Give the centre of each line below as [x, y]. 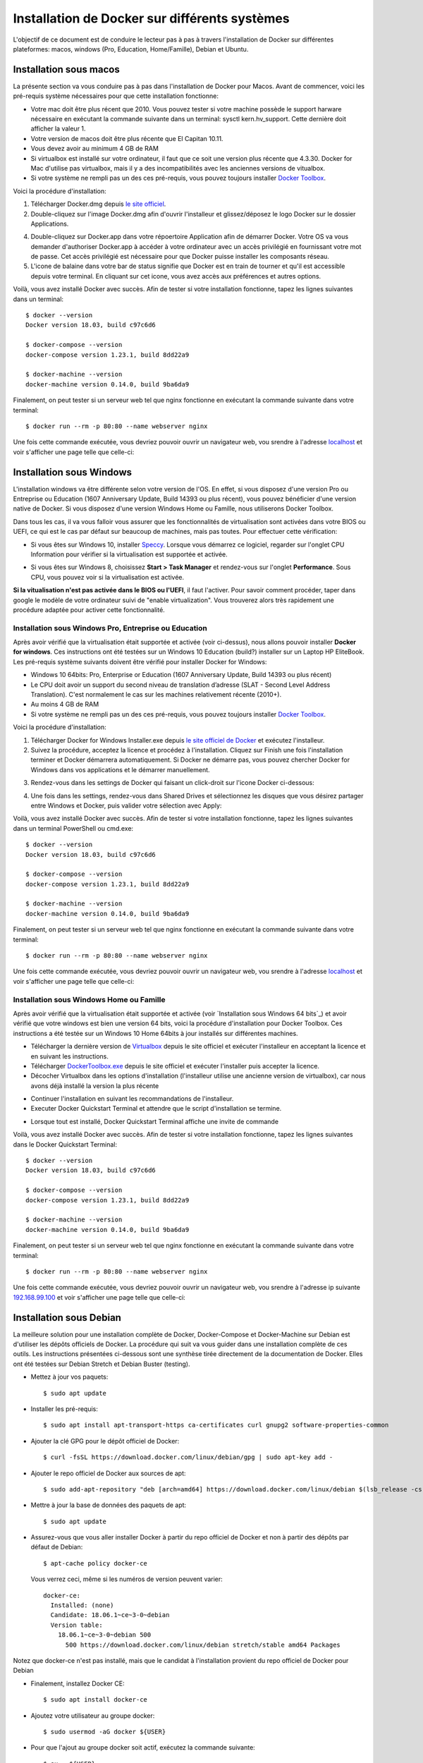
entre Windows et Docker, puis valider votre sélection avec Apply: [126, 805]
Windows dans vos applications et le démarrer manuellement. [121, 769]
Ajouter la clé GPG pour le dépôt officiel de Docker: [105, 1441]
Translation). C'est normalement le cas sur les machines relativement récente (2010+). [156, 695]
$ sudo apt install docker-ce [96, 1700]
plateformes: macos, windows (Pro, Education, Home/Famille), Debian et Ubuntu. [131, 49]
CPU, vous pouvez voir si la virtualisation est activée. [108, 577]
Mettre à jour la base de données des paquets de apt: [109, 1505]
